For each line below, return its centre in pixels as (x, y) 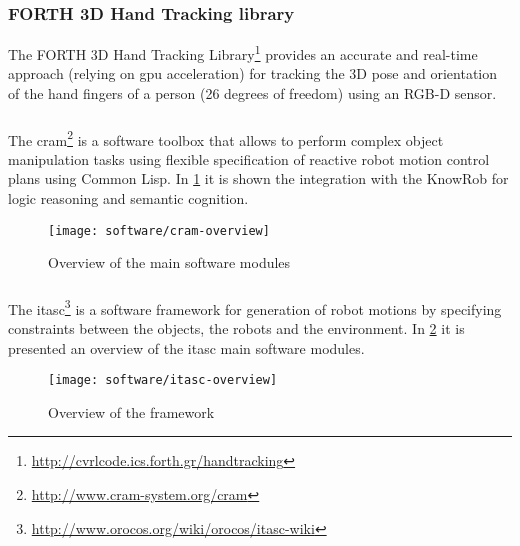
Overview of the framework (131, 411)
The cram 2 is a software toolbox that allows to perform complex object (226, 138)
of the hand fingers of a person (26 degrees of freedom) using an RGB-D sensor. (252, 93)
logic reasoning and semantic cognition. (128, 198)
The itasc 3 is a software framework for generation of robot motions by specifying (255, 307)
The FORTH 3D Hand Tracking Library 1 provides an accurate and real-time (243, 52)
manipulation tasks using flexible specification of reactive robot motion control (249, 158)
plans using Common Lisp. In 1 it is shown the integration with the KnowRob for (258, 178)
